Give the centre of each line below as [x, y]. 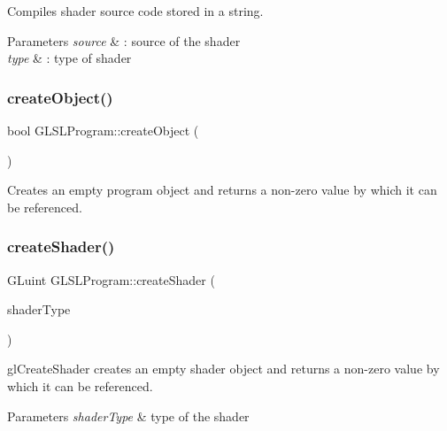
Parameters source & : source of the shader [124, 40]
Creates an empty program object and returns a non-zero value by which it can [222, 190]
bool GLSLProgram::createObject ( [103, 130]
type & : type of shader [69, 58]
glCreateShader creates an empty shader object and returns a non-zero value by [223, 369]
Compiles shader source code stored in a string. [135, 11]
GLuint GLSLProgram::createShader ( [111, 279]
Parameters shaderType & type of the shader [128, 416]
